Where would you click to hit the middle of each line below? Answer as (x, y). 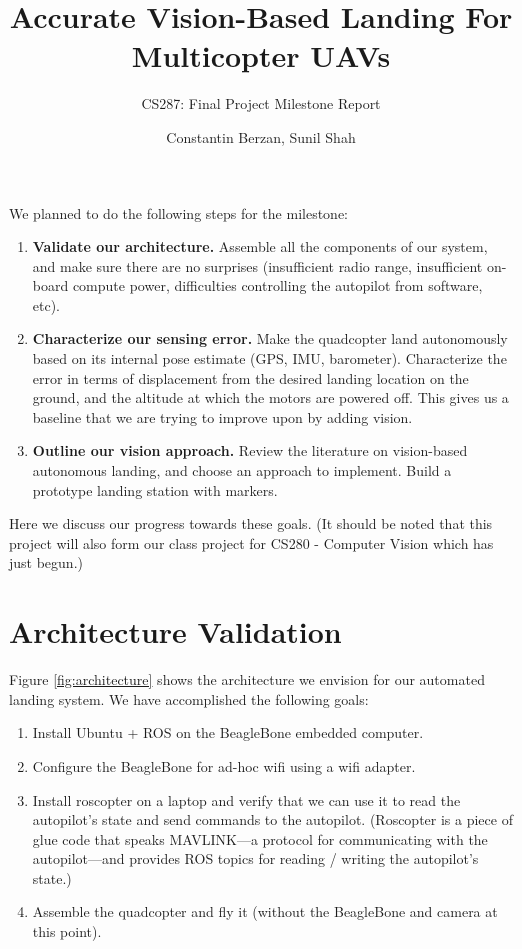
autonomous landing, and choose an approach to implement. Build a (242, 470)
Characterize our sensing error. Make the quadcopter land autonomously (270, 338)
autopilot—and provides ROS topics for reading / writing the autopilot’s (255, 858)
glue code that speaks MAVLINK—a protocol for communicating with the (260, 838)
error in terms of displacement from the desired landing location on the (250, 377)
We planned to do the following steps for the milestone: (178, 212)
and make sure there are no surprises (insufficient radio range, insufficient (257, 265)
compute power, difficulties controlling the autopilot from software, (277, 285)
